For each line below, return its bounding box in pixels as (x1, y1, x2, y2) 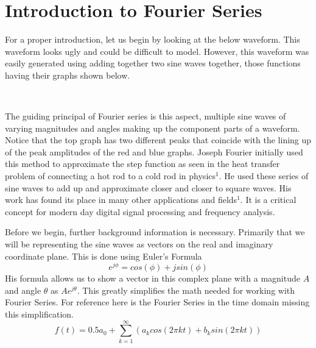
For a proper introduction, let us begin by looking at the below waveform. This (5, 33, 300, 46)
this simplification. (5, 308, 74, 321)
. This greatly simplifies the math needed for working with (77, 283, 295, 296)
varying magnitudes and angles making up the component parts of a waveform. (5, 121, 300, 134)
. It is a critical (240, 193, 297, 206)
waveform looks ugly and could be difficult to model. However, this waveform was (5, 44, 309, 57)
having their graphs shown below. (5, 68, 130, 81)
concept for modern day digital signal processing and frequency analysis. (5, 205, 275, 218)
